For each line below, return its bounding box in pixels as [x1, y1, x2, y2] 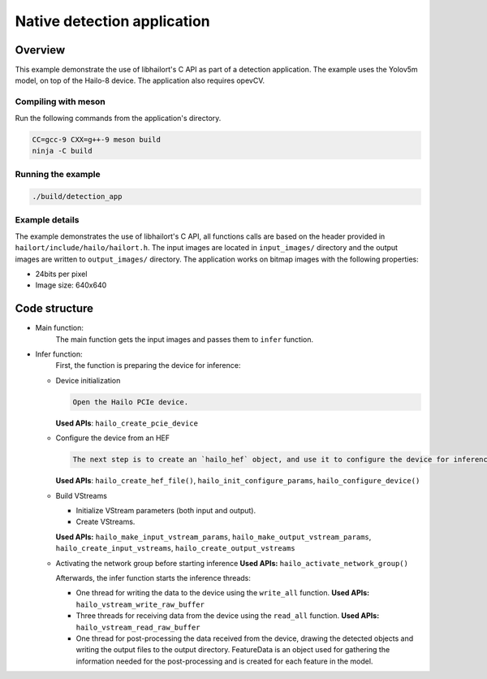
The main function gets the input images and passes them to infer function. [55, 334, 314, 344]
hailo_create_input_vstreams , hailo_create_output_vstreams [55, 543, 295, 553]
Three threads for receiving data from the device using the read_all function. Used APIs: [75, 611, 380, 621]
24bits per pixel [35, 269, 88, 279]
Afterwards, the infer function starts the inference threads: [55, 573, 252, 582]
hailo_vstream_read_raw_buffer [75, 622, 200, 632]
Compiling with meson [15, 96, 106, 107]
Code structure [15, 301, 93, 316]
